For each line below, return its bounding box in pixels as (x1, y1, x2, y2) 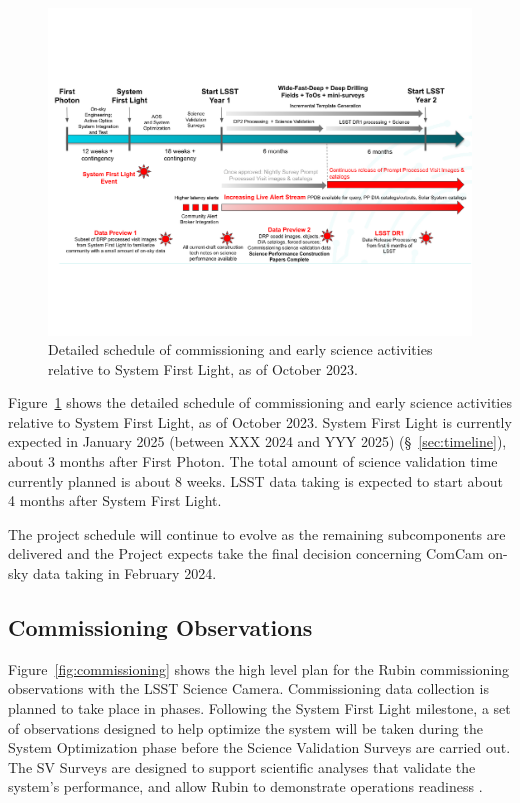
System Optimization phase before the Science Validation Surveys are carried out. (8, 737, 511, 758)
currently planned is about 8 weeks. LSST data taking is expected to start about (8, 470, 503, 491)
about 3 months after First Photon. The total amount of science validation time (8, 451, 498, 472)
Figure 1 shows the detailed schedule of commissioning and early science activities (8, 392, 512, 413)
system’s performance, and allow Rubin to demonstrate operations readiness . (8, 776, 483, 797)
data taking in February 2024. (32, 563, 217, 584)
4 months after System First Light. (8, 490, 222, 511)
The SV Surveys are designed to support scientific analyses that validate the (8, 756, 476, 777)
